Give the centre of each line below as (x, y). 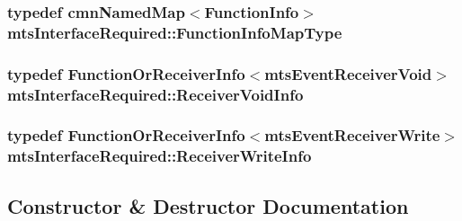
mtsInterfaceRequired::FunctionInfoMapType (175, 32)
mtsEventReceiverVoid (348, 73)
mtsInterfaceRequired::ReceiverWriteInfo (160, 156)
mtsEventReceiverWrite (352, 135)
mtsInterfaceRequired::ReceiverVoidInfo (155, 94)
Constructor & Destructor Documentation (208, 205)
